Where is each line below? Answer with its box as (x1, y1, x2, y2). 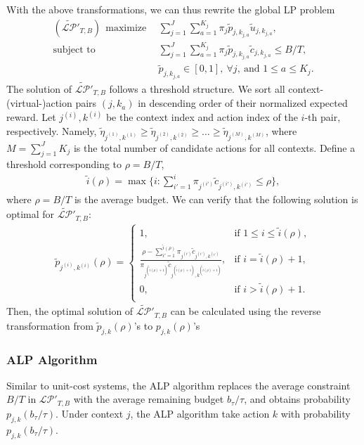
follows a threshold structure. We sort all (109, 81, 285, 96)
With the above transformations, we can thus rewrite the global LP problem (6, 2, 335, 16)
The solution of (6, 81, 72, 96)
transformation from (6, 318, 93, 333)
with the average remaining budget (73, 392, 224, 406)
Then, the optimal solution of (6, 304, 134, 318)
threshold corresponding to (6, 157, 122, 172)
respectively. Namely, (6, 124, 97, 138)
